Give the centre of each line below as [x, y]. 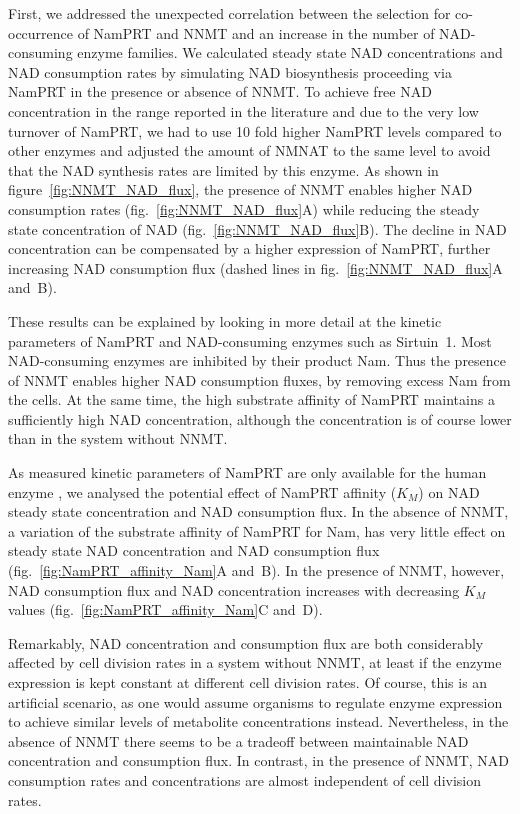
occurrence [41, 32]
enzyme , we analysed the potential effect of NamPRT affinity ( [202, 491]
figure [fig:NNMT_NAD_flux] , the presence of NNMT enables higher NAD [240, 189]
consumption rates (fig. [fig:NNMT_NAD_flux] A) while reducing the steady [244, 208]
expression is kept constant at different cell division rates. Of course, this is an [248, 682]
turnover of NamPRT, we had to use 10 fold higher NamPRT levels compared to [255, 130]
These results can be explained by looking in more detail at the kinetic [225, 320]
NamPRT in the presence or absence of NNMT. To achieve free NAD [220, 91]
